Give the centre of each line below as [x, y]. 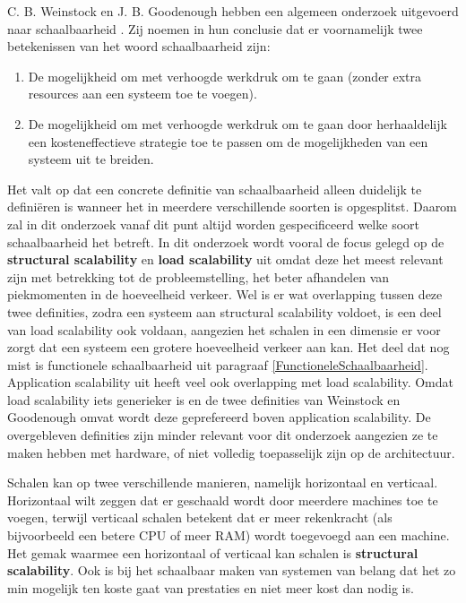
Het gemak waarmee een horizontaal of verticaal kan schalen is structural [213, 552]
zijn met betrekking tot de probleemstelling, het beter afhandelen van [198, 276]
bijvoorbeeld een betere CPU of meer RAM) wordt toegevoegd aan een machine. [229, 535]
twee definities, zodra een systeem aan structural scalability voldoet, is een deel [224, 311]
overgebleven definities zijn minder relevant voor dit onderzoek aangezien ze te [223, 435]
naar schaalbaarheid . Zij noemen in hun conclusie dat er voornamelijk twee [215, 28]
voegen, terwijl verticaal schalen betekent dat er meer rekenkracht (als [200, 517]
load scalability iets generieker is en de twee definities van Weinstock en [204, 399]
